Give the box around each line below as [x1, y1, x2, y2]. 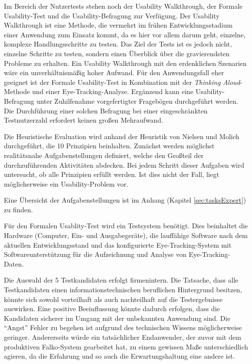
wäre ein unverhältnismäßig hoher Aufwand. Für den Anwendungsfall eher [4, 67, 224, 78]
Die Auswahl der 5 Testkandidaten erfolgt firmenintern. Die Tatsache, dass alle [4, 275, 238, 285]
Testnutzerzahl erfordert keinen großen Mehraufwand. [4, 115, 163, 125]
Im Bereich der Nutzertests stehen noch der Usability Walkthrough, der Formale [4, 1, 243, 11]
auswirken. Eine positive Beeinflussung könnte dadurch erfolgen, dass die [4, 303, 220, 314]
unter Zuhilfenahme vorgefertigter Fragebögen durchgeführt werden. [36, 95, 238, 106]
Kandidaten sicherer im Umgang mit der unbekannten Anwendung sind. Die [4, 313, 231, 323]
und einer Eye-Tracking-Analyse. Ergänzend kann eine [32, 86, 194, 96]
